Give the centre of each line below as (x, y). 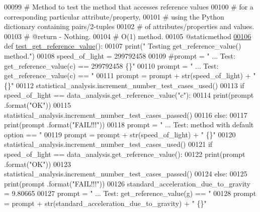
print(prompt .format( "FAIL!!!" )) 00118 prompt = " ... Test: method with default (129, 125)
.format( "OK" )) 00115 (38, 104)
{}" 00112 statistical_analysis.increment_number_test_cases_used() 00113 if (124, 85)
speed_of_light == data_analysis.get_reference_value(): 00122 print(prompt (125, 154)
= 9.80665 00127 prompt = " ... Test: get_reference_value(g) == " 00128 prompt (130, 193)
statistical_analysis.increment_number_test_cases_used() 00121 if (108, 144)
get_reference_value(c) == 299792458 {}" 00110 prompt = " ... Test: (111, 65)
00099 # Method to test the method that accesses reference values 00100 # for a (129, 7)
